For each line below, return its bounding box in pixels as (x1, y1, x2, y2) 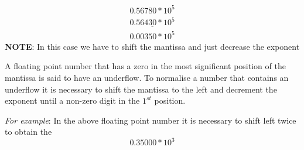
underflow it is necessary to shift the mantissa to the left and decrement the (5, 83, 277, 95)
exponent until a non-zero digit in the (5, 94, 140, 107)
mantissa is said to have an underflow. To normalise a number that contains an (5, 71, 289, 83)
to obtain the (5, 125, 52, 138)
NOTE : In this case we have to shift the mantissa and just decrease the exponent (5, 40, 300, 52)
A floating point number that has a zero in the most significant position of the (5, 60, 286, 72)
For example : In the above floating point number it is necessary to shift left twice (5, 114, 296, 126)
